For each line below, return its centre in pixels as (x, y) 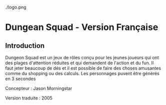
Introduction (25, 46)
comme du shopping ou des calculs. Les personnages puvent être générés (82, 73)
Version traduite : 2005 (29, 98)
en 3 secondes (20, 79)
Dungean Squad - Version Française (82, 27)
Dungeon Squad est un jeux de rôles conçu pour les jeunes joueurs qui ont (82, 57)
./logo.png (16, 7)
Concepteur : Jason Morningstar (39, 88)
